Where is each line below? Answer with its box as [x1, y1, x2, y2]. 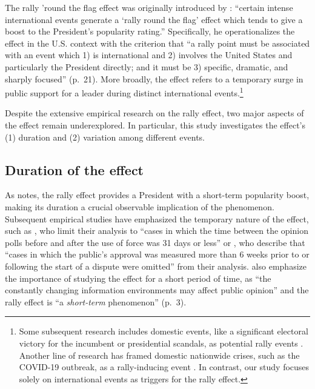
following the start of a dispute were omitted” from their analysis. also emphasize [5, 259, 307, 272]
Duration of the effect [5, 160, 144, 179]
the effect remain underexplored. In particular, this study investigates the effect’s [5, 119, 306, 131]
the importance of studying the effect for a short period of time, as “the [5, 271, 271, 284]
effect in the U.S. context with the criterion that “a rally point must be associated [5, 36, 310, 49]
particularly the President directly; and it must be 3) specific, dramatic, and [5, 60, 288, 73]
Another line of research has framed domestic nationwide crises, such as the [19, 348, 300, 361]
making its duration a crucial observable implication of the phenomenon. [5, 200, 274, 213]
